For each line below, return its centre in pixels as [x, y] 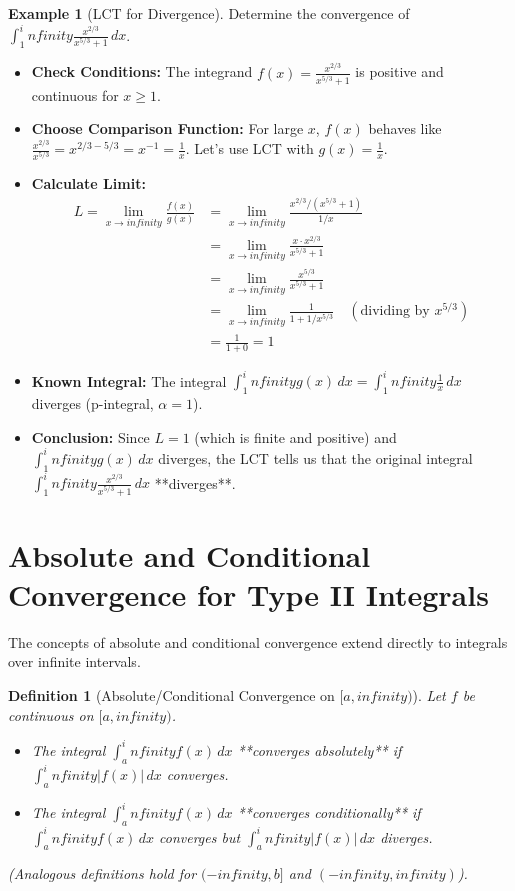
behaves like [405, 128]
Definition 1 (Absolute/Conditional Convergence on [171, 695]
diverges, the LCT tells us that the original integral [315, 457]
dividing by [395, 311]
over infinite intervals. [74, 661]
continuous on [51, 714]
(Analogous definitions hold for [102, 873]
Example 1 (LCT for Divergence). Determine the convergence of [209, 13]
